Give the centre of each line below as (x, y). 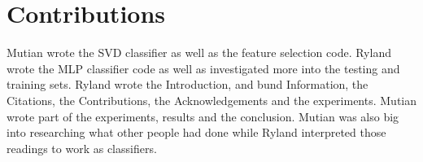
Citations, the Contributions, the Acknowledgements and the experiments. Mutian (212, 100)
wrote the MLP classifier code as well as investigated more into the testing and (203, 68)
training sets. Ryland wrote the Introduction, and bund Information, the (188, 84)
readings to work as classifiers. (82, 148)
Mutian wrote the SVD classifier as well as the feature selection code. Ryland (199, 53)
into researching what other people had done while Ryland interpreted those (196, 132)
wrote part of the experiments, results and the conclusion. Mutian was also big (203, 116)
